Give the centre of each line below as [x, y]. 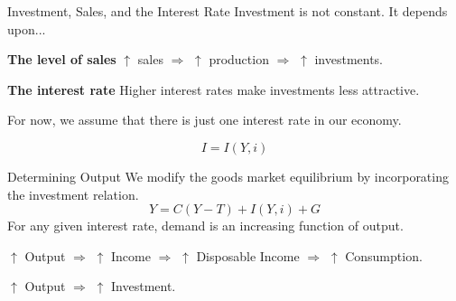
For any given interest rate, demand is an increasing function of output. [205, 226]
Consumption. [384, 255]
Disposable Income [248, 255]
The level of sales [62, 59]
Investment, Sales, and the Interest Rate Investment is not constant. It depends [228, 11]
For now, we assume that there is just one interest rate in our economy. [205, 120]
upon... [27, 28]
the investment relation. [73, 194]
